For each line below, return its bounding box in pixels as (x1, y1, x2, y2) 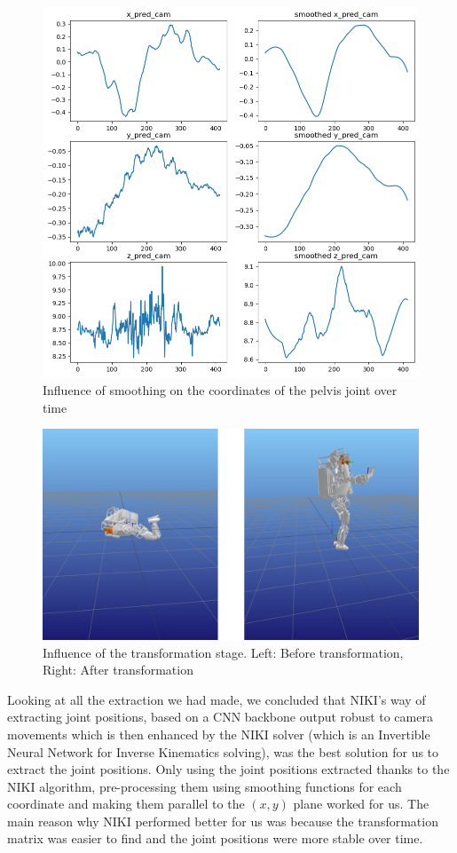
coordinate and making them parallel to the (7, 794, 245, 813)
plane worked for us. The (293, 794, 429, 813)
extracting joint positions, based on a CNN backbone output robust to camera (7, 707, 433, 726)
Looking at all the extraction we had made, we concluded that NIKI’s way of (7, 690, 426, 708)
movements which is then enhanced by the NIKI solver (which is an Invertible (7, 724, 430, 743)
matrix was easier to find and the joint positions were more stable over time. (7, 829, 423, 848)
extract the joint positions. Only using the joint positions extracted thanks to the (7, 760, 450, 778)
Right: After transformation (43, 660, 193, 679)
